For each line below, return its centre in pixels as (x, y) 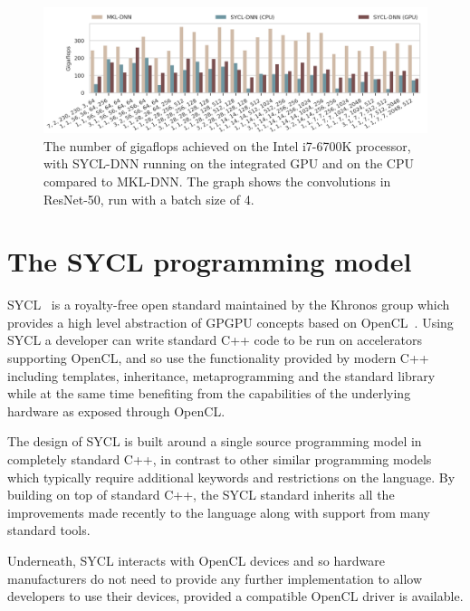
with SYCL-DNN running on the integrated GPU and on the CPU (229, 163)
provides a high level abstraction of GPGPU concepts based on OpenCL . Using (230, 322)
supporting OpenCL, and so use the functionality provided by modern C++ (218, 358)
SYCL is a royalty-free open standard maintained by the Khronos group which (229, 305)
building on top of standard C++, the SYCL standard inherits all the (201, 495)
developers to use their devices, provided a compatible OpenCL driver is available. (235, 596)
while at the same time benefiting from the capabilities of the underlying (209, 393)
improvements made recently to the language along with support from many (219, 512)
